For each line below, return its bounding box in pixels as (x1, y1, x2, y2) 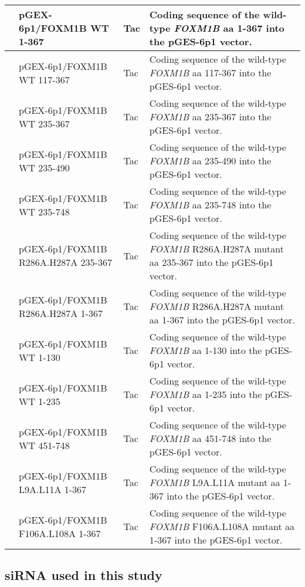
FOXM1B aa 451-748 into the (149, 431, 272, 445)
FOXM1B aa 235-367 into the (149, 110, 272, 123)
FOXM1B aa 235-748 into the (149, 198, 272, 211)
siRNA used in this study (5, 566, 162, 584)
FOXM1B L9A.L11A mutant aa (149, 475, 280, 489)
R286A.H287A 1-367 (19, 306, 103, 320)
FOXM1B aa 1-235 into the (149, 387, 262, 401)
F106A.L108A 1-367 (19, 526, 101, 540)
